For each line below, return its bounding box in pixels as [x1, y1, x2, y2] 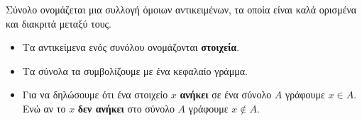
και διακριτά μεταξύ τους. [6, 16, 111, 30]
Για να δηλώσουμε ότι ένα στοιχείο [22, 87, 168, 102]
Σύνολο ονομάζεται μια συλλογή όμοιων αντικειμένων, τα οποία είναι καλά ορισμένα [6, 2, 357, 16]
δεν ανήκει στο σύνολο [77, 100, 175, 115]
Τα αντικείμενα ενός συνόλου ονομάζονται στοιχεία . [22, 40, 240, 54]
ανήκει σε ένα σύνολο [180, 87, 272, 102]
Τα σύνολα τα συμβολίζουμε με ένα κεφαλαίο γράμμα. [22, 63, 248, 78]
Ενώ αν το [22, 100, 66, 115]
